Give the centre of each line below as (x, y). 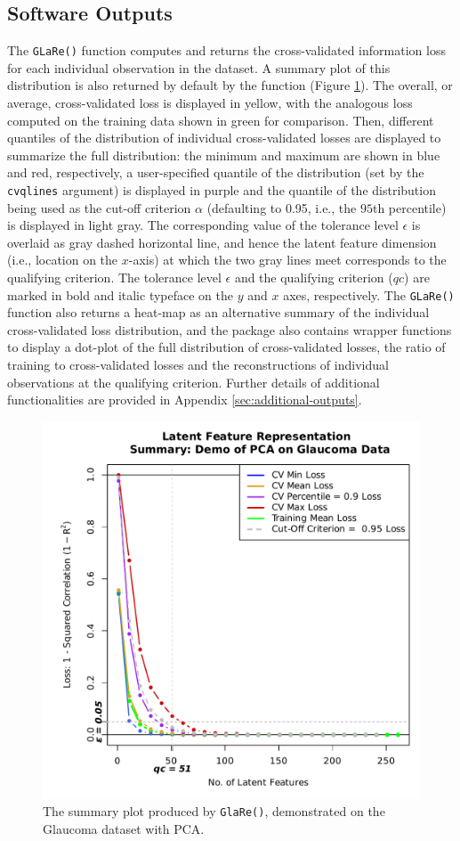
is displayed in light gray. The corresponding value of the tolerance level (203, 225)
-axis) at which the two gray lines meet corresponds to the (287, 260)
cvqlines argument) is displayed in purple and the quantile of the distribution (222, 190)
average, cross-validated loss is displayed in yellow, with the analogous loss (210, 103)
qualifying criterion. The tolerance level (114, 278)
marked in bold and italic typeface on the (121, 294)
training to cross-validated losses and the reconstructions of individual (198, 365)
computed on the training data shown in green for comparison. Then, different (221, 120)
